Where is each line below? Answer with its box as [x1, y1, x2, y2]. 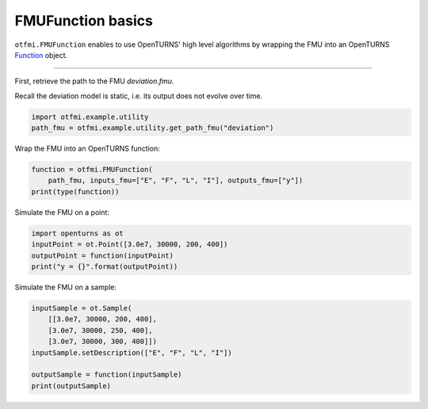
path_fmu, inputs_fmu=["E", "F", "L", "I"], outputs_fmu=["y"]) [48, 176, 304, 185]
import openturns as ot [31, 228, 124, 238]
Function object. [14, 50, 68, 59]
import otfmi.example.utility [31, 112, 149, 121]
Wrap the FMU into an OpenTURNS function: [14, 143, 160, 154]
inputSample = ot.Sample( [31, 304, 132, 312]
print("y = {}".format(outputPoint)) [31, 262, 178, 271]
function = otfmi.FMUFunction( [31, 165, 154, 174]
